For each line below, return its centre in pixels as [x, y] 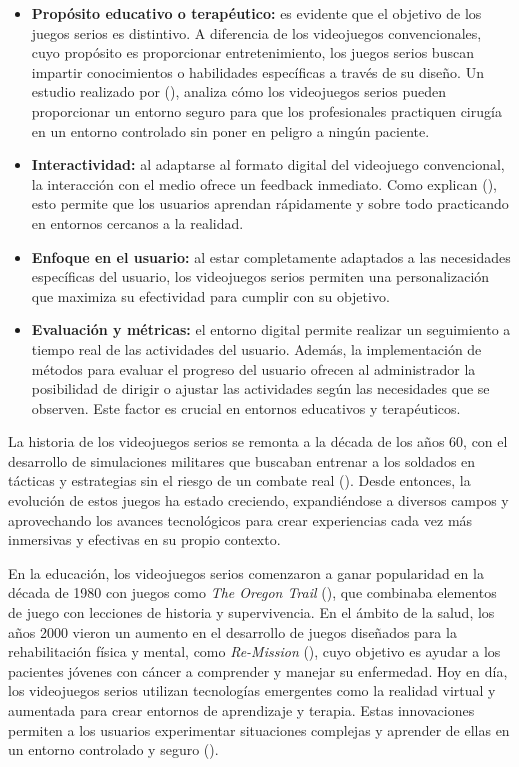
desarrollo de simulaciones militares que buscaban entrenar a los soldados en [242, 460]
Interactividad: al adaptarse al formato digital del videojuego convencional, [268, 164]
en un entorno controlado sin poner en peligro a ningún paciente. [230, 130]
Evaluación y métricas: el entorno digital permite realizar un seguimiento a [271, 329]
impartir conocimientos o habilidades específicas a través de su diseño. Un [257, 71]
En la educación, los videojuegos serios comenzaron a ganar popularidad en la [246, 572]
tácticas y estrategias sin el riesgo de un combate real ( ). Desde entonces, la [239, 480]
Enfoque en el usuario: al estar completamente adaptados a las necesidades [271, 256]
